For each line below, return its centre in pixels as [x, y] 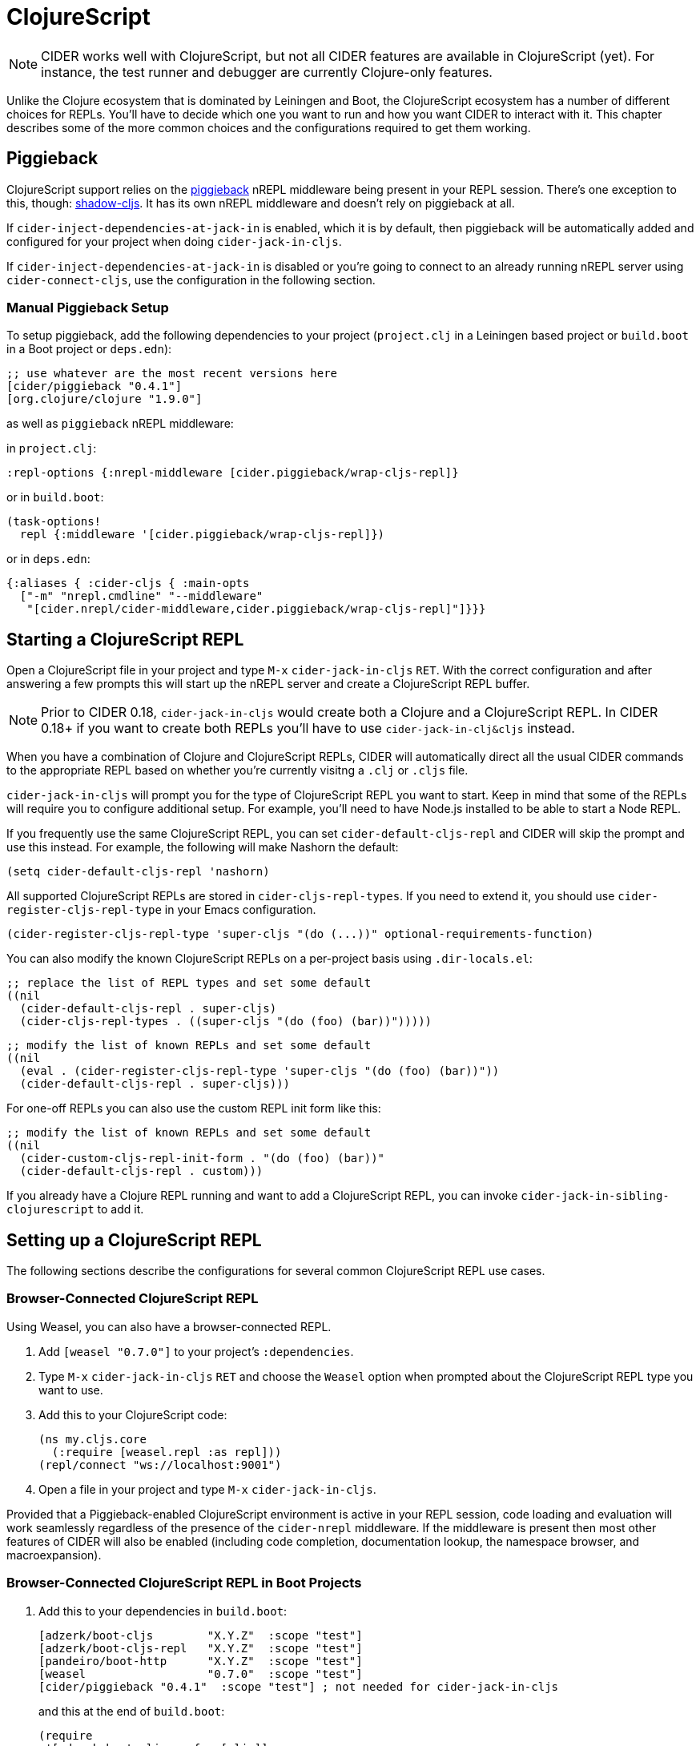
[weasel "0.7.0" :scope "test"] [201, 1674]
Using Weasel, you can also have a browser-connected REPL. [169, 1326]
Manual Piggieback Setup [88, 307]
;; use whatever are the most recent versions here [172, 374]
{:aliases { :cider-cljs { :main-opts [128, 583]
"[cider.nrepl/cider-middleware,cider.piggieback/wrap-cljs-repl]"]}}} [256, 609]
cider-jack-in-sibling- [595, 1196]
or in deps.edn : [48, 559]
